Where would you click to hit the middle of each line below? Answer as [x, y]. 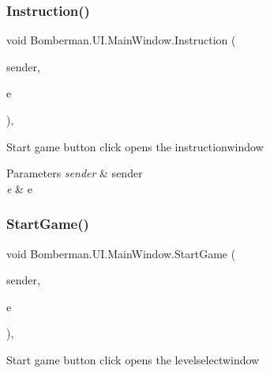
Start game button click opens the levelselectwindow [133, 359]
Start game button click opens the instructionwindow [135, 146]
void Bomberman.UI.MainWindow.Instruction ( [121, 40]
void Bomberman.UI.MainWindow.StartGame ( [121, 253]
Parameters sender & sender [75, 173]
